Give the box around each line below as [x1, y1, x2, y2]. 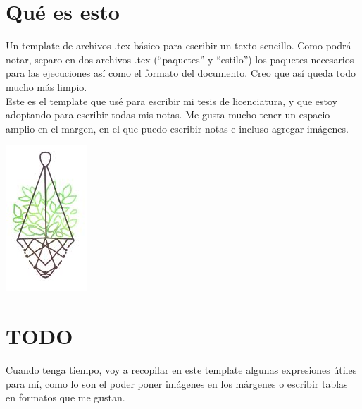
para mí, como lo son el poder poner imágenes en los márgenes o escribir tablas [6, 376, 348, 391]
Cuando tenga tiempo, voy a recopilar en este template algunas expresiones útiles [6, 362, 357, 377]
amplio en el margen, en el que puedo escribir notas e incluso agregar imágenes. [6, 121, 349, 135]
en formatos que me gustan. [6, 390, 125, 405]
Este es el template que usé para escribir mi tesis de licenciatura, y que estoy [6, 93, 337, 108]
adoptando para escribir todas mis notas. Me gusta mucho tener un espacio [6, 107, 330, 122]
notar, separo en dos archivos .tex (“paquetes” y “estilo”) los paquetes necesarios [6, 51, 354, 66]
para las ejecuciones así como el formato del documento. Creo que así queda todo [6, 66, 356, 80]
